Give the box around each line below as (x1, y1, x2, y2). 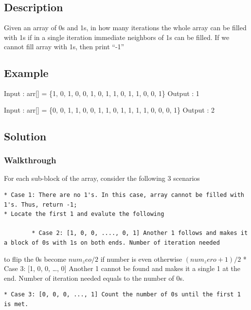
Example (4, 65, 49, 80)
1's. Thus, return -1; (4, 201, 77, 208)
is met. (4, 300, 29, 308)
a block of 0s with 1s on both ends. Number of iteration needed (4, 239, 220, 246)
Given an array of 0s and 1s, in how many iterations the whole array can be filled (4, 22, 247, 33)
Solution (4, 128, 47, 143)
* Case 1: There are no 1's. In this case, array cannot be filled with (4, 191, 244, 198)
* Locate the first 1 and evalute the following (4, 211, 164, 218)
